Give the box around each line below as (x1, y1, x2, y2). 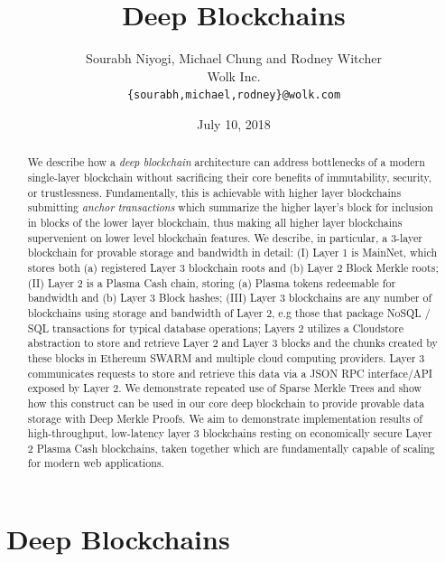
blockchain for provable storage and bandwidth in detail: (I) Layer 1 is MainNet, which (27, 245, 438, 260)
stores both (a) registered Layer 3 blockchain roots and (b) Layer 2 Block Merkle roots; (27, 259, 439, 275)
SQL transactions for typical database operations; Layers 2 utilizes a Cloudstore (27, 320, 403, 335)
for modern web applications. (27, 455, 164, 471)
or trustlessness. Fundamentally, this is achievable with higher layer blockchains (27, 184, 402, 200)
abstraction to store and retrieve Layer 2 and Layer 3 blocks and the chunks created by (27, 335, 438, 351)
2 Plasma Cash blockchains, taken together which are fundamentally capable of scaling (27, 440, 435, 455)
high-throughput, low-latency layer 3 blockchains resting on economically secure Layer (27, 426, 432, 441)
